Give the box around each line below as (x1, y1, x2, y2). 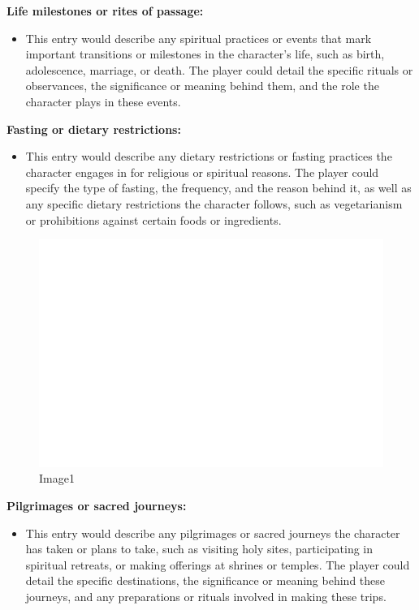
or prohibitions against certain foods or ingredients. (25, 211, 282, 228)
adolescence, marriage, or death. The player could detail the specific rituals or (25, 61, 413, 78)
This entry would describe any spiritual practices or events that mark (25, 29, 372, 46)
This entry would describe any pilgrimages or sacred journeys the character (25, 524, 400, 541)
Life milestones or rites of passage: (6, 2, 204, 19)
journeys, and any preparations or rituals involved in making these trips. (25, 588, 387, 605)
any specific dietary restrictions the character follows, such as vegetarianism (25, 195, 403, 212)
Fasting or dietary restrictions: (6, 120, 181, 137)
